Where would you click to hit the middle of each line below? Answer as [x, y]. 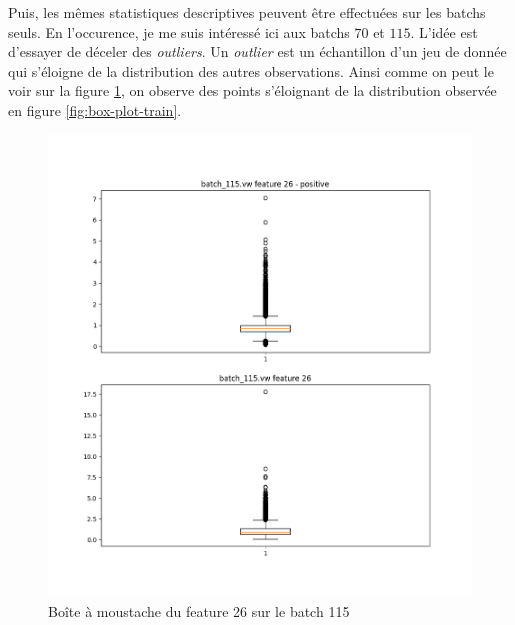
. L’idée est [444, 31]
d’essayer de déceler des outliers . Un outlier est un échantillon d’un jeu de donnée [257, 51]
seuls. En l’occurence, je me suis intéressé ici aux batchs [179, 31]
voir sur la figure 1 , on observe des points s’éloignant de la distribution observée [252, 90]
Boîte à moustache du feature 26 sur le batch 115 [199, 610]
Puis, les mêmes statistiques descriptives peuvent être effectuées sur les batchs [247, 12]
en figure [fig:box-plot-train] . [95, 109]
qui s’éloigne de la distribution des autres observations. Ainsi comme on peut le [251, 70]
